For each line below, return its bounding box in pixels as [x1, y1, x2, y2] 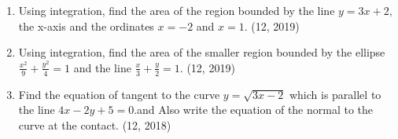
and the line [73, 59, 131, 75]
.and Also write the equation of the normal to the [134, 101, 374, 118]
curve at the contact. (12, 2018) [18, 116, 171, 133]
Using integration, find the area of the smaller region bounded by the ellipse [18, 44, 385, 60]
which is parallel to [289, 86, 381, 102]
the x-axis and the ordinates [18, 17, 154, 34]
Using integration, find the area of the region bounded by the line [18, 2, 335, 18]
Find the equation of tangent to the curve [18, 86, 220, 102]
